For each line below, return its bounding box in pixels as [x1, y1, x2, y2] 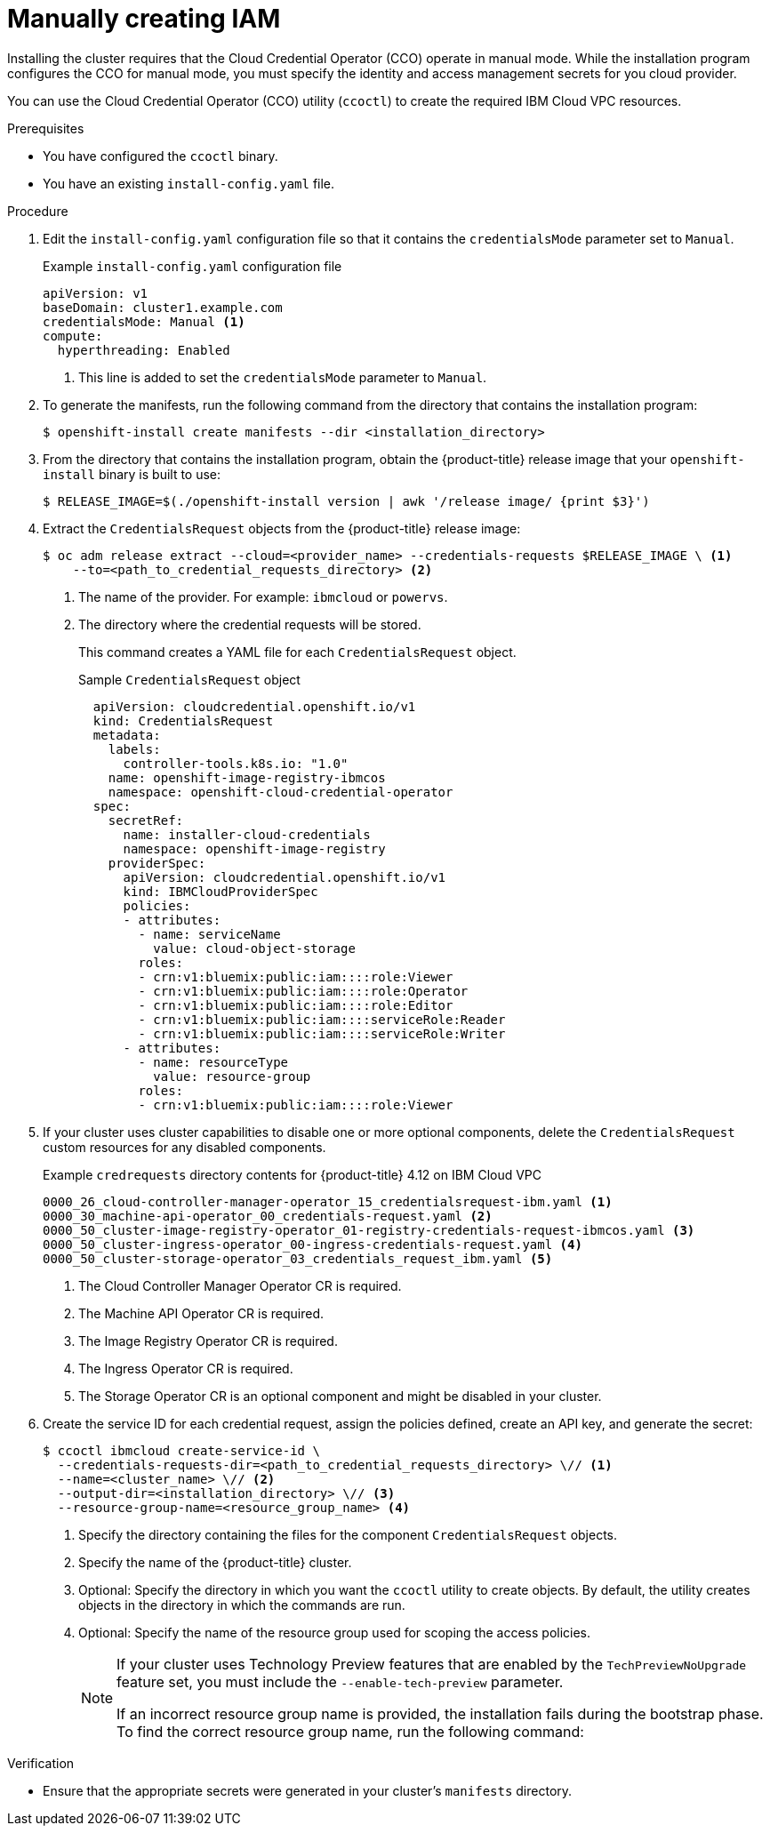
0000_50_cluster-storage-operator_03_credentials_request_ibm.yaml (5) [43, 1251, 553, 1266]
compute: [43, 328, 103, 343]
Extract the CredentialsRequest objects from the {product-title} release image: [43, 520, 521, 536]
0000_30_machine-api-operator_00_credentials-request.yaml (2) [43, 1208, 493, 1223]
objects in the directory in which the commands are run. [78, 1597, 405, 1613]
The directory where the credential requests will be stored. [78, 616, 421, 632]
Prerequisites [7, 120, 84, 136]
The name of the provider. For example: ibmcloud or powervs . [78, 588, 448, 604]
